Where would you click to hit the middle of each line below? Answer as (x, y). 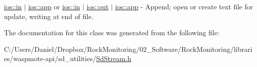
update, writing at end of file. (49, 16)
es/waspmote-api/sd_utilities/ (50, 58)
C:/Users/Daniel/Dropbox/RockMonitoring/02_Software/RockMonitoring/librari (128, 49)
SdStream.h (114, 58)
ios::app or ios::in (54, 6)
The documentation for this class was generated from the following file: (112, 33)
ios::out (98, 6)
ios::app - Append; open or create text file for (184, 6)
